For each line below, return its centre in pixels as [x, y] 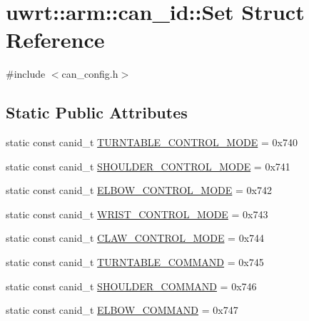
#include [26, 74]
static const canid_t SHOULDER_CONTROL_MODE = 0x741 [148, 166]
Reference [55, 40]
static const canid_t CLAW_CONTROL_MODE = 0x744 [135, 238]
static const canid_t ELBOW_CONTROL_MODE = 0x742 [139, 190]
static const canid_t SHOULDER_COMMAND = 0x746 [131, 286]
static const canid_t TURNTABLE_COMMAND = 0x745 [135, 262]
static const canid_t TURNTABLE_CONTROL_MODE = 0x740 [152, 142]
